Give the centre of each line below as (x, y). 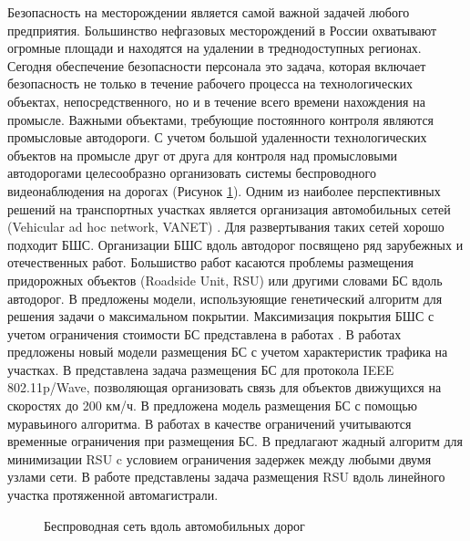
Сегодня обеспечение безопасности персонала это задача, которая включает (217, 65)
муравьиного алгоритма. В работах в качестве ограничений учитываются (209, 423)
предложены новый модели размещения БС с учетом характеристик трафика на (228, 352)
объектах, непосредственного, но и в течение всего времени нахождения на (216, 101)
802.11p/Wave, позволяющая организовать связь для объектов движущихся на (225, 387)
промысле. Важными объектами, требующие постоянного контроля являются (221, 119)
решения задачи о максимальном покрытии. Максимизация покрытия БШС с (221, 316)
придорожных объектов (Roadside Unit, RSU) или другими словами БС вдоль (225, 280)
